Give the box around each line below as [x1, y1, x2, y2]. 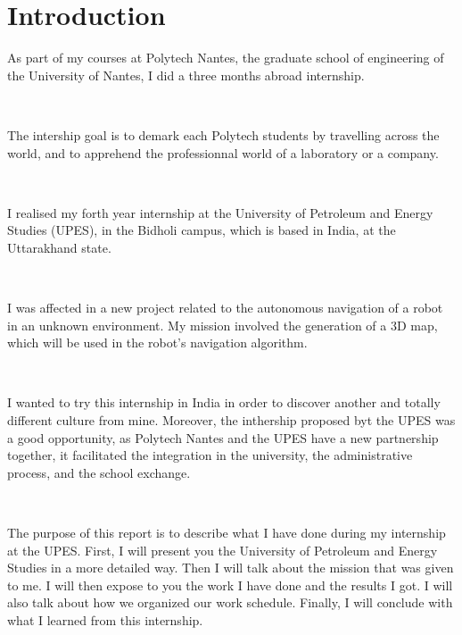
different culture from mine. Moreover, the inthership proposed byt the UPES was [7, 411, 456, 430]
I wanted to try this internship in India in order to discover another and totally [7, 393, 441, 412]
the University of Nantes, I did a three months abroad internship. [7, 65, 365, 84]
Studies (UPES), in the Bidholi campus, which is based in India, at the [7, 221, 396, 239]
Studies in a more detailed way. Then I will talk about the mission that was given [7, 558, 454, 577]
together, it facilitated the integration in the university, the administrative [7, 446, 413, 464]
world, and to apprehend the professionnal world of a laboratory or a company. [7, 143, 439, 162]
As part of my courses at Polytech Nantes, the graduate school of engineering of [7, 48, 444, 67]
